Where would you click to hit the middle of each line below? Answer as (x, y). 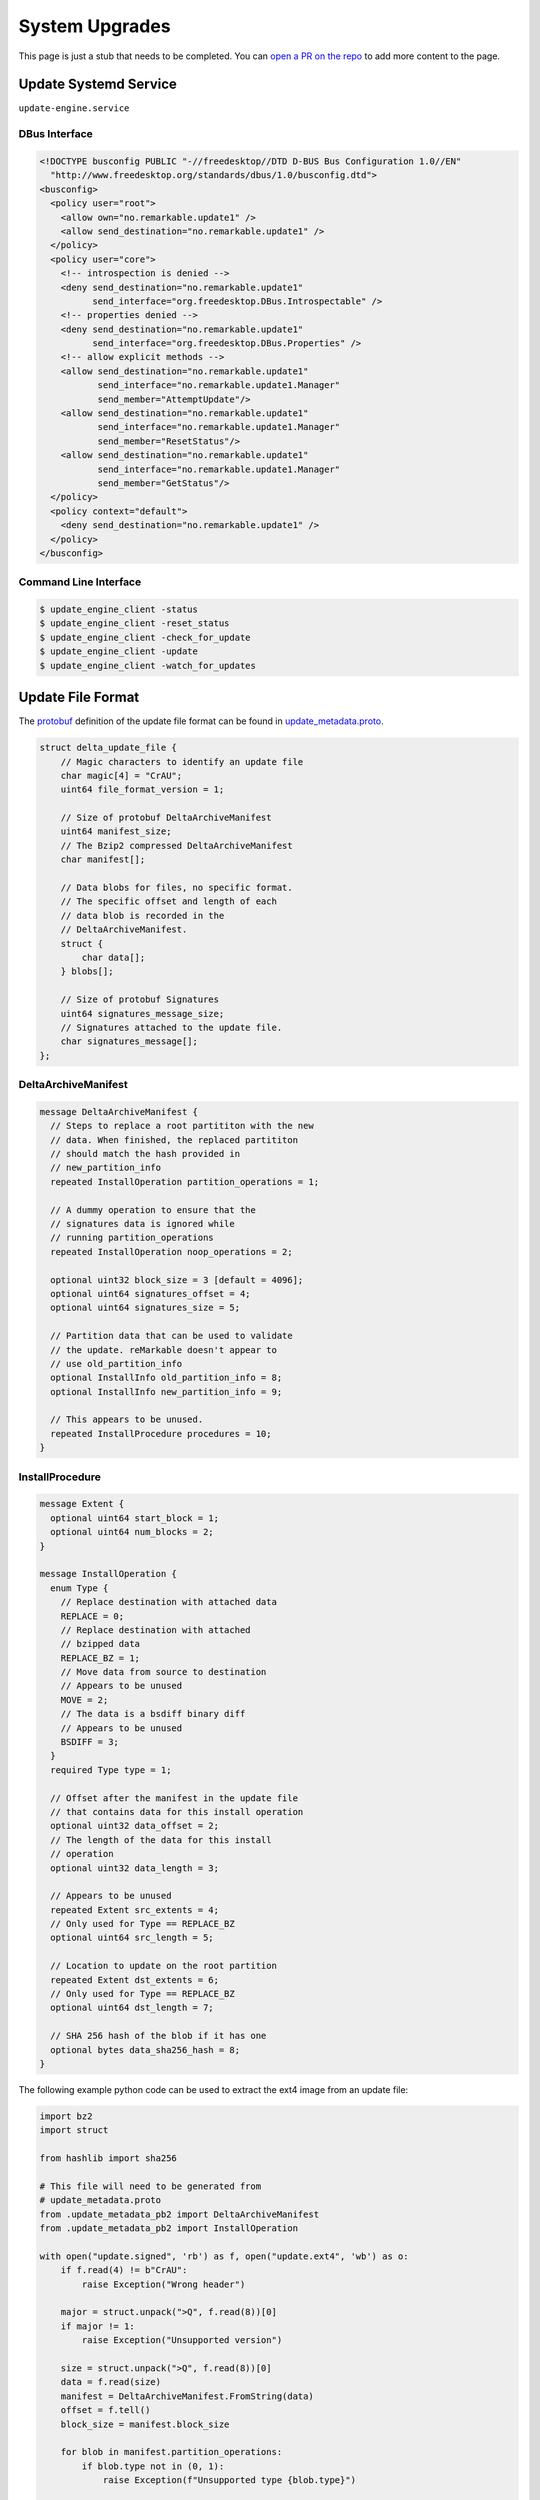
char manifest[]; (103, 859)
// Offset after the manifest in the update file (174, 1798)
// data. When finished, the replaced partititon (174, 1139)
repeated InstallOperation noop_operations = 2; (172, 1251)
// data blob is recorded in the (142, 915)
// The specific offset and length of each (168, 901)
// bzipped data (100, 1644)
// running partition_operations (132, 1238)
